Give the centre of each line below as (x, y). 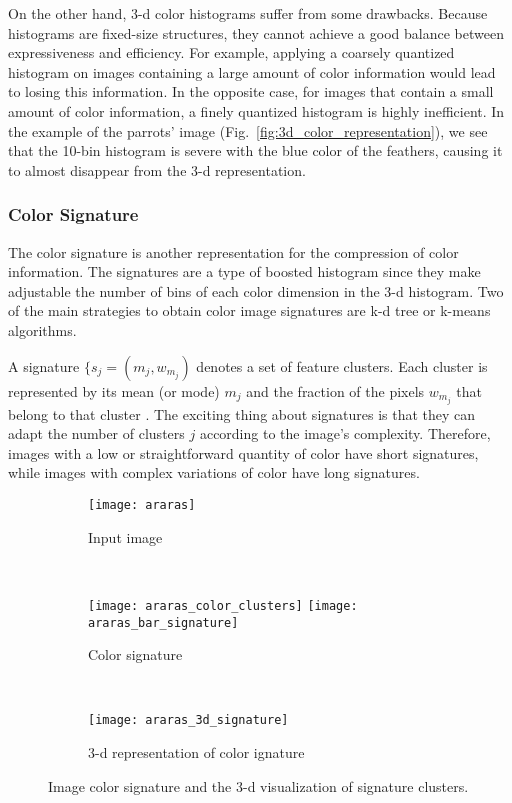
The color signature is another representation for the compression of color (233, 251)
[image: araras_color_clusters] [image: (223, 605)
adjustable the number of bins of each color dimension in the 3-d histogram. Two (256, 290)
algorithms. (42, 329)
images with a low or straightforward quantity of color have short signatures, (243, 452)
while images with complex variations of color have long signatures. (214, 472)
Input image (125, 536)
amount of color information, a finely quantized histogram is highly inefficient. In (256, 110)
